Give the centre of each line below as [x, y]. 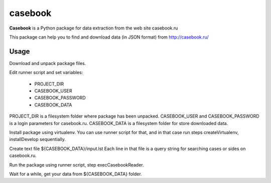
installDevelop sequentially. [38, 139]
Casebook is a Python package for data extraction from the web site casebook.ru [94, 28]
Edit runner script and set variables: [46, 72]
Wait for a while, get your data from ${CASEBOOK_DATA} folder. [76, 174]
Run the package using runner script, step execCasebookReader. [77, 164]
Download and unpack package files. [48, 63]
